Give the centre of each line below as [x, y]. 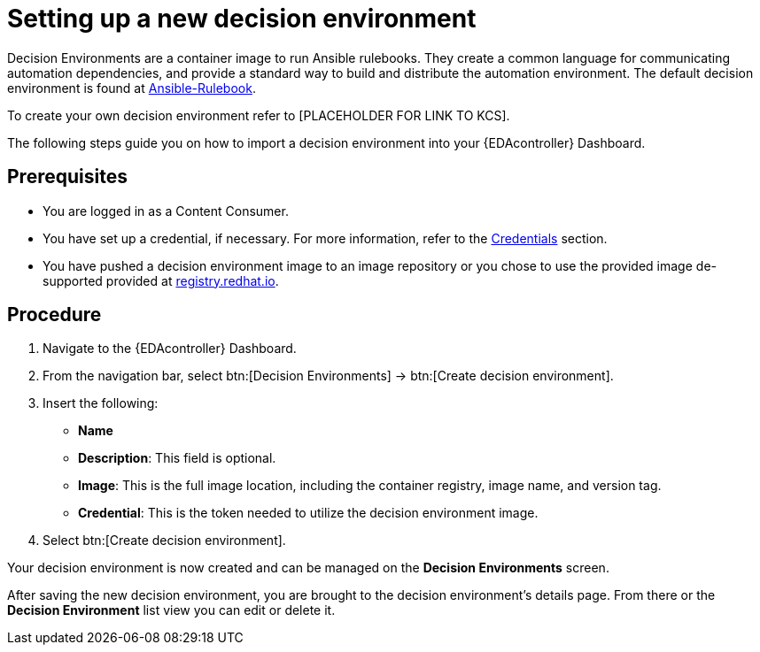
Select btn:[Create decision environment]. [164, 541]
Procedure [54, 315]
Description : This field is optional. [177, 458]
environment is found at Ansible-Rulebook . [132, 88]
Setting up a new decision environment [242, 19]
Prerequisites [67, 177]
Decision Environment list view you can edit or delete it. [171, 610]
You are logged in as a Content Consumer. [166, 211]
